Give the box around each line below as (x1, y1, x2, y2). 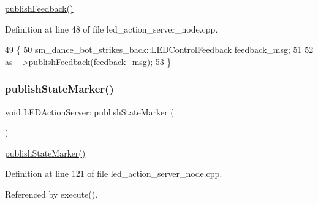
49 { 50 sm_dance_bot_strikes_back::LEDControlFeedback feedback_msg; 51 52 (5, 43, 314, 56)
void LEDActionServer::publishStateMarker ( (5, 105, 174, 118)
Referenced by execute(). (5, 187, 98, 200)
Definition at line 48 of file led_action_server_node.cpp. (5, 22, 218, 35)
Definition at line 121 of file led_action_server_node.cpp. (5, 167, 222, 180)
